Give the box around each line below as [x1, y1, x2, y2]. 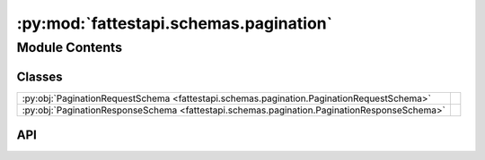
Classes [16, 69, 63, 84]
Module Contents [16, 39, 123, 55]
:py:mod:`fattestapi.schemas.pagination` [16, 13, 332, 33]
